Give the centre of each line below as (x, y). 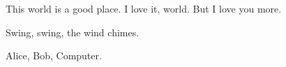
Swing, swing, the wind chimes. (73, 32)
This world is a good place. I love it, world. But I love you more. (144, 8)
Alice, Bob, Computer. (54, 55)
